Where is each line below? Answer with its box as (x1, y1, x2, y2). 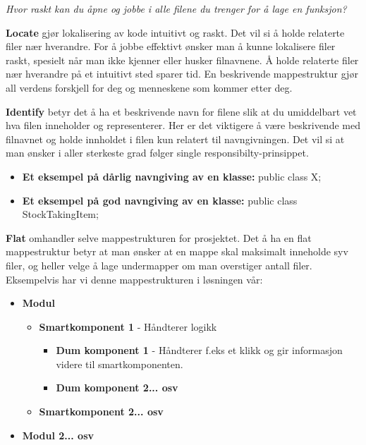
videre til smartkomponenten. (56, 356, 183, 371)
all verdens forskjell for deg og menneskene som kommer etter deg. (6, 80, 293, 95)
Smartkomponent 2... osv (39, 404, 164, 419)
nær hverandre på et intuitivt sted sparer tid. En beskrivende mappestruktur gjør (6, 66, 358, 81)
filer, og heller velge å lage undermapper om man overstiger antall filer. (6, 257, 312, 272)
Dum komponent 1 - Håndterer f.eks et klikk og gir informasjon (56, 343, 343, 358)
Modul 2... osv (22, 427, 94, 442)
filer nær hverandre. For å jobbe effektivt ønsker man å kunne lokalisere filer (6, 39, 336, 54)
